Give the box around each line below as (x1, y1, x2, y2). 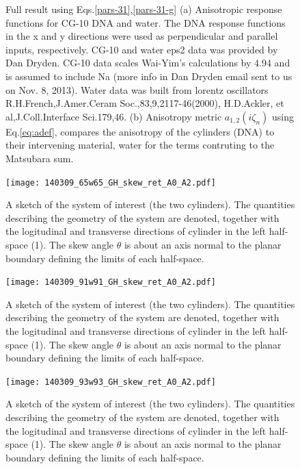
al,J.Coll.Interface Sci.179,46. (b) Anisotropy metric (5, 109, 222, 123)
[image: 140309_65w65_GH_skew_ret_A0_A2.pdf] (5, 177, 216, 188)
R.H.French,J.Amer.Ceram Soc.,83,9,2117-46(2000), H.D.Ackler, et (5, 96, 284, 110)
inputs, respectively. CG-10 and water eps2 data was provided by (5, 42, 278, 56)
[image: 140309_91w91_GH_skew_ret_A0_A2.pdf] (5, 277, 216, 288)
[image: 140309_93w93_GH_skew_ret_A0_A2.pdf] (5, 377, 216, 387)
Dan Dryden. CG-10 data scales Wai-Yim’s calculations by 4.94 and (5, 55, 290, 70)
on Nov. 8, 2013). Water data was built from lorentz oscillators (5, 82, 269, 97)
